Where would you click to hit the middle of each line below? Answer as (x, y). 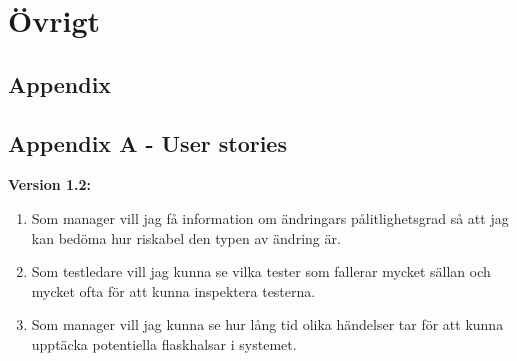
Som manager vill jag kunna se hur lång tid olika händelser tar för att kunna (267, 324)
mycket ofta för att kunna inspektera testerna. (173, 290)
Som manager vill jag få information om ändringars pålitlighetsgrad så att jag (270, 217)
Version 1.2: (50, 184)
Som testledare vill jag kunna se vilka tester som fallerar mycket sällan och (261, 271)
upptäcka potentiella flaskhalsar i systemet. (164, 343)
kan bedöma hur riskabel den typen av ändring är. (186, 237)
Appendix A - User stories (147, 142)
